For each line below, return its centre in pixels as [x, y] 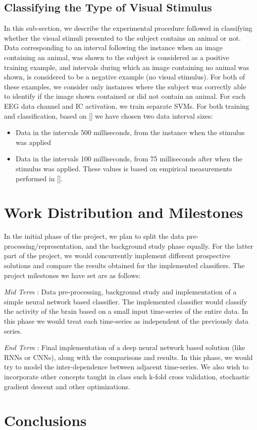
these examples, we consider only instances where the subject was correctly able [125, 86]
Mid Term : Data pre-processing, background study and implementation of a [120, 292]
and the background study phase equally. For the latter [170, 246]
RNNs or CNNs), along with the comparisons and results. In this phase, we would [128, 357]
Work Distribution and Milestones [124, 212]
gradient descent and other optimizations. [67, 386]
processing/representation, [44, 246]
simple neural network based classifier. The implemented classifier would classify [126, 301]
